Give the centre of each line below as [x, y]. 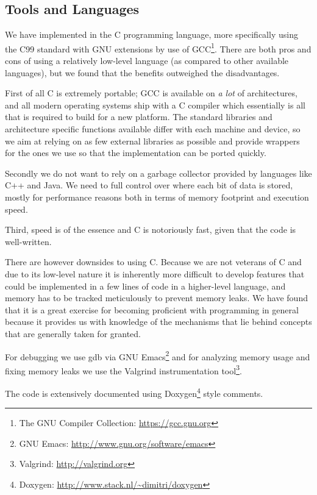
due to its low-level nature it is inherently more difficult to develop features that [155, 273]
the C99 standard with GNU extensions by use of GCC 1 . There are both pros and [158, 48]
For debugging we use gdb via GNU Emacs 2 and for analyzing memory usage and [158, 355]
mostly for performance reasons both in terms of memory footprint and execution [157, 197]
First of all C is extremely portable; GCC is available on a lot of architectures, [151, 93]
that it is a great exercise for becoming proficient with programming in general [152, 309]
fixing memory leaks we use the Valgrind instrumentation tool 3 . [123, 369]
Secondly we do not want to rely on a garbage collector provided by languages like [158, 173]
